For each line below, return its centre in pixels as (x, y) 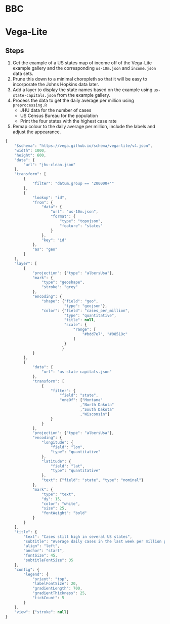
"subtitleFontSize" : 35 (48, 560)
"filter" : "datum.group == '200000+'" (73, 184)
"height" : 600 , (30, 155)
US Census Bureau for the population (59, 116)
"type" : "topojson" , (81, 221)
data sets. (23, 73)
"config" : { (27, 570)
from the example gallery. (83, 95)
